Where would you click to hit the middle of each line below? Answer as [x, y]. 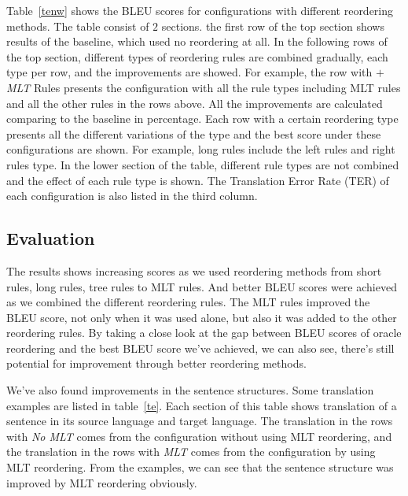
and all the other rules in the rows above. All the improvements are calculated [195, 103]
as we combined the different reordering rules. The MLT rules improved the [188, 302]
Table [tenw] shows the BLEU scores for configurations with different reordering [200, 10]
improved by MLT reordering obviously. [102, 482]
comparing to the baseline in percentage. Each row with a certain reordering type [202, 118]
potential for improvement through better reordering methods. [156, 363]
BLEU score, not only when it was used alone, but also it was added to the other [202, 317]
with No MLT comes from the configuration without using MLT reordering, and [199, 436]
